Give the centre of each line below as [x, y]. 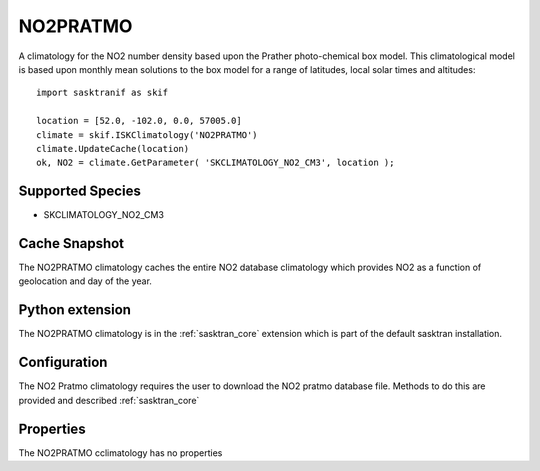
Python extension [75, 310]
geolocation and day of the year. [85, 281]
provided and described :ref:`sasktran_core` [109, 400]
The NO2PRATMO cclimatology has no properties [120, 452]
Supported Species [80, 191]
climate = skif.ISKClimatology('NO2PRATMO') [147, 134]
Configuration [63, 362]
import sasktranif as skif [102, 93]
